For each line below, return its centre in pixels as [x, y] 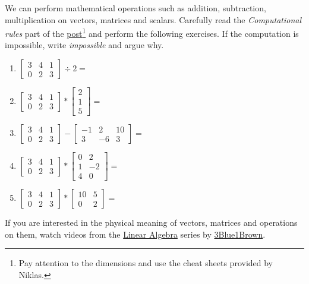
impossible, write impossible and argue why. [84, 45]
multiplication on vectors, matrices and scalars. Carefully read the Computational [153, 19]
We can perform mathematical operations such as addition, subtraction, [135, 8]
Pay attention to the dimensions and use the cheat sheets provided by [146, 263]
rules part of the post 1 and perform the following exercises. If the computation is [152, 32]
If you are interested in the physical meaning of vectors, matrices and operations [151, 223]
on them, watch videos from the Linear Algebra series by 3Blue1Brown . [135, 234]
